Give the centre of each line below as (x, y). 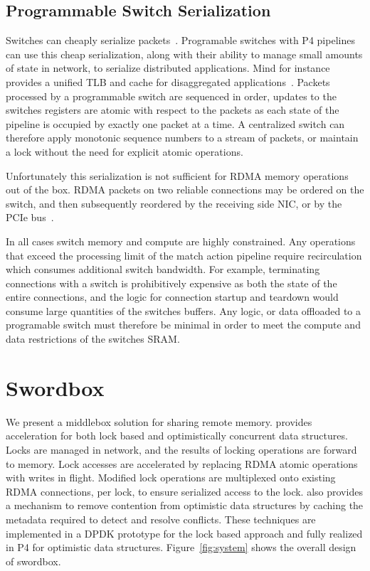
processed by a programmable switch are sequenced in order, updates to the (171, 96)
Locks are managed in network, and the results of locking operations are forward (181, 449)
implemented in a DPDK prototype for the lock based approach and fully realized (184, 533)
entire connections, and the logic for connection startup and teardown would (172, 297)
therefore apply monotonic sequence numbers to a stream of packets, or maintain (182, 138)
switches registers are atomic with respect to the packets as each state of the (173, 110)
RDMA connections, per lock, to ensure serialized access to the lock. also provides (184, 491)
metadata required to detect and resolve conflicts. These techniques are (161, 519)
